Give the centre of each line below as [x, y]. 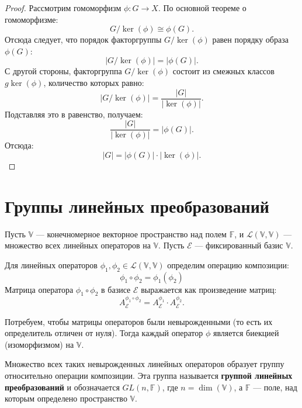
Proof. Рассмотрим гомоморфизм [63, 8]
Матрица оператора [39, 289]
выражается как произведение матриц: [209, 289]
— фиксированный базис [239, 245]
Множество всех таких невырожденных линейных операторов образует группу [145, 364]
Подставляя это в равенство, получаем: [74, 114]
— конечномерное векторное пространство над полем [131, 234]
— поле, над [275, 387]
